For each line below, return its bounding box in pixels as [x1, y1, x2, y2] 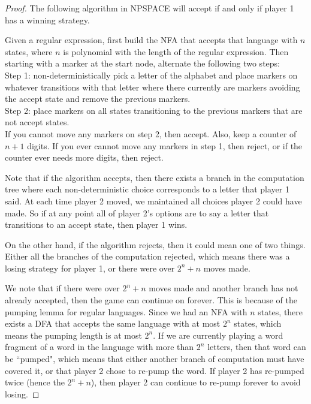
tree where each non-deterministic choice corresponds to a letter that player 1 [5, 183, 289, 195]
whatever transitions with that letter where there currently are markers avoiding [5, 80, 300, 93]
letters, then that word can [207, 340, 306, 353]
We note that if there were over [5, 282, 120, 294]
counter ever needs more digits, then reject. [5, 151, 164, 164]
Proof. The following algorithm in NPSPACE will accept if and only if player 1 [5, 2, 294, 14]
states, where [5, 45, 53, 58]
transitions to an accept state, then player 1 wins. [5, 218, 188, 231]
